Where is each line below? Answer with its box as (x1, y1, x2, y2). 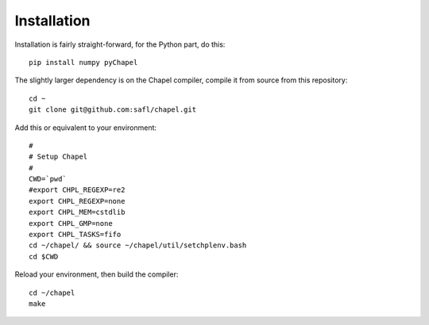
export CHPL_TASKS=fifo (29, 230, 122, 239)
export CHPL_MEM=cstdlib (29, 208, 126, 217)
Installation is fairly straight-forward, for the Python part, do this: (14, 40, 226, 49)
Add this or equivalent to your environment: (14, 123, 157, 132)
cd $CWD (29, 252, 59, 261)
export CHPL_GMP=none (29, 219, 113, 227)
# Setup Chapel (29, 152, 88, 162)
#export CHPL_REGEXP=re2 (29, 185, 126, 194)
